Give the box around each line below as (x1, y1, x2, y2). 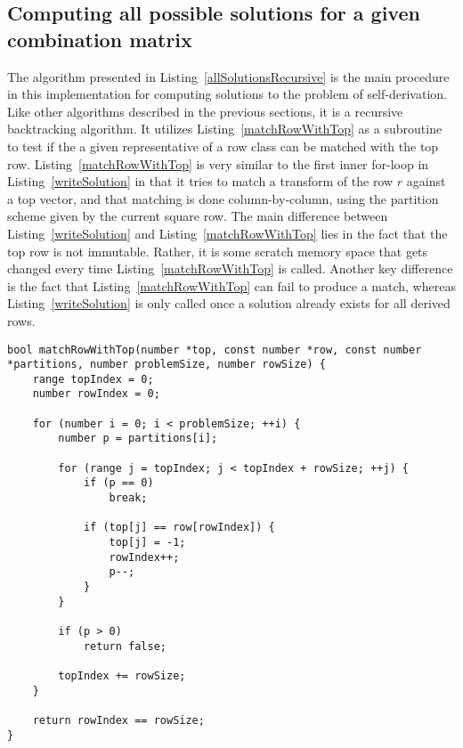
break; (109, 492, 148, 505)
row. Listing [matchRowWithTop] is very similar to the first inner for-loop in (7, 154, 429, 173)
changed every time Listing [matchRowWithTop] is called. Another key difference (7, 259, 453, 278)
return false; (83, 639, 167, 653)
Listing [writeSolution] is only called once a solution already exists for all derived (7, 294, 451, 313)
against (406, 172, 446, 191)
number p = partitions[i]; (58, 432, 218, 445)
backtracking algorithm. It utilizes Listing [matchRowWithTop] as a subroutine (7, 119, 443, 138)
